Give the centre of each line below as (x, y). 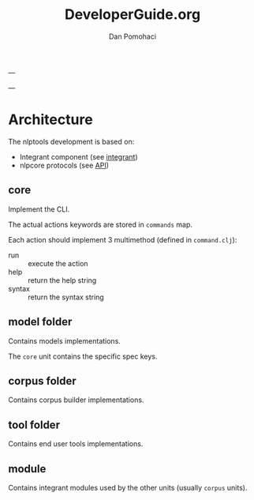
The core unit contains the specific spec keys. (83, 356)
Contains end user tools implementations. (76, 444)
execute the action (58, 263)
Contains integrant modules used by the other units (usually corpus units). (128, 487)
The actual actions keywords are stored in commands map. (101, 224)
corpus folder (42, 381)
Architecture (50, 120)
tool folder (34, 425)
